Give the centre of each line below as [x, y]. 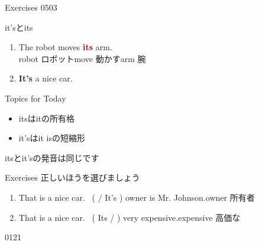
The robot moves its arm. [65, 47]
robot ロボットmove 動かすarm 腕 [82, 58]
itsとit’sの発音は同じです [52, 157]
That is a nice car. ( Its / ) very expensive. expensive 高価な [129, 217]
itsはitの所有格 [46, 118]
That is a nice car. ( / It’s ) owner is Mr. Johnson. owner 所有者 [137, 197]
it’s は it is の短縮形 [52, 138]
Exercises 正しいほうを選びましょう [72, 177]
